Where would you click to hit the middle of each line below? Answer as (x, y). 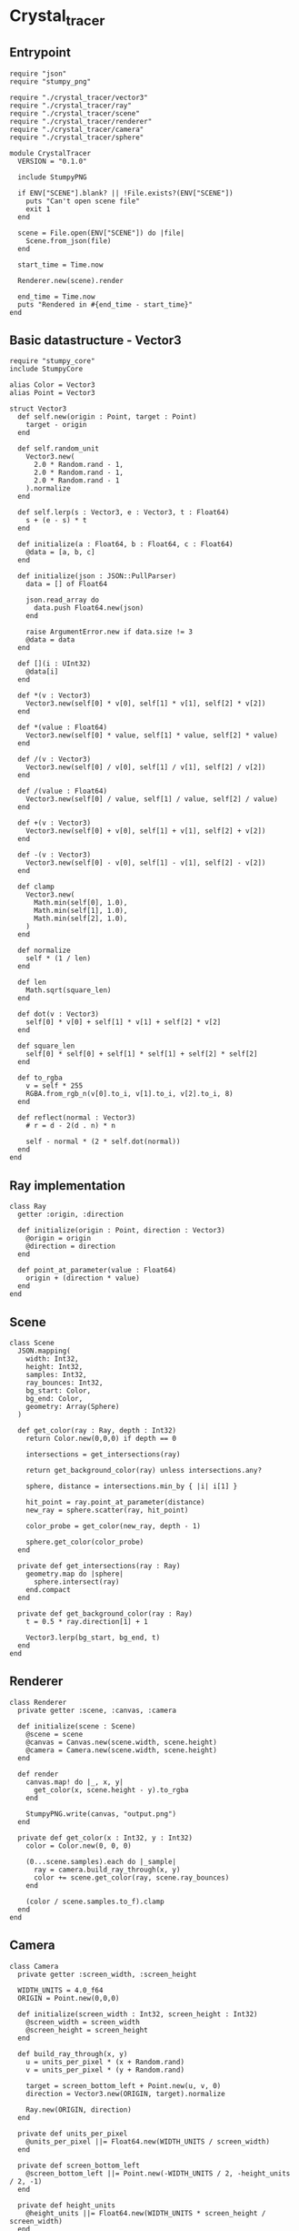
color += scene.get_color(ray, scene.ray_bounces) (131, 1877)
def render (38, 1774)
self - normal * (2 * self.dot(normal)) (103, 1142)
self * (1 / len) (59, 958)
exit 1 (38, 209)
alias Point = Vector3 (52, 393)
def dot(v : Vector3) (59, 1014)
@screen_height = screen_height (87, 2030)
